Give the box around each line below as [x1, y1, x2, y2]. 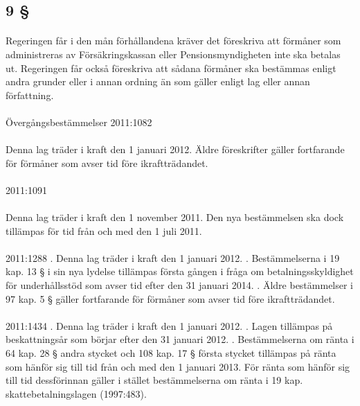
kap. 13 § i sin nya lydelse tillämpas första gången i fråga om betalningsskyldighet [6, 264, 354, 279]
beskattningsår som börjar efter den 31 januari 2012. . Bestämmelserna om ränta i [6, 332, 354, 346]
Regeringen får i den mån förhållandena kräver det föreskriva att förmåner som [6, 33, 341, 48]
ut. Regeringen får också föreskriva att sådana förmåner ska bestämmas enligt [6, 60, 336, 75]
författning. [6, 87, 54, 102]
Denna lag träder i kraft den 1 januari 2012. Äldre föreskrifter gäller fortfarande [6, 142, 345, 157]
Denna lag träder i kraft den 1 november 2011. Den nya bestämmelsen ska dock [6, 210, 344, 224]
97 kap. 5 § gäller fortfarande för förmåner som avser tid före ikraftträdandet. [6, 291, 335, 306]
